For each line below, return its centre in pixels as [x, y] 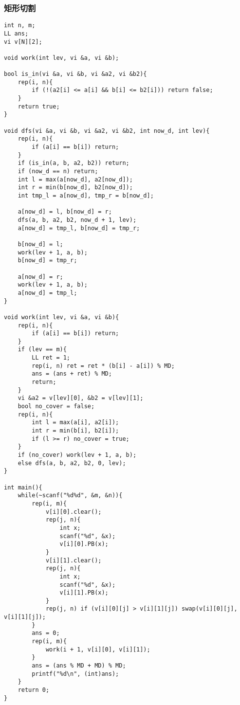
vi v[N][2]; [23, 42]
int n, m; [20, 26]
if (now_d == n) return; [58, 172]
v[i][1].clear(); [74, 560]
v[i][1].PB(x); [84, 593]
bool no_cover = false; [56, 407]
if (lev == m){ [42, 350]
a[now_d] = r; [40, 277]
